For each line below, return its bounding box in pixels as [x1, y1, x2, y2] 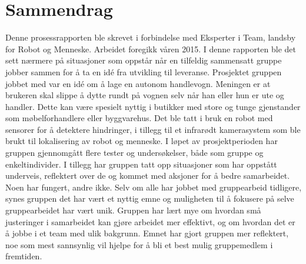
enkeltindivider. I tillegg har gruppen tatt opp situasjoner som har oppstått [5, 158, 277, 170]
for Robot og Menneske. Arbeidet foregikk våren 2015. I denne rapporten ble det [5, 42, 297, 55]
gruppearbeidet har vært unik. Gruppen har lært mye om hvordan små [5, 204, 261, 216]
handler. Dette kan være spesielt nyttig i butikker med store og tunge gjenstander [5, 100, 301, 112]
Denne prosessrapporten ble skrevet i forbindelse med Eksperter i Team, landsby [5, 31, 296, 44]
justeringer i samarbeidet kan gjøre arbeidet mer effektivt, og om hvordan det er [5, 215, 295, 228]
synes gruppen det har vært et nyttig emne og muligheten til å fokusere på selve [5, 192, 294, 205]
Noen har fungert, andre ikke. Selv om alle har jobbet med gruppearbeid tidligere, [5, 181, 302, 193]
